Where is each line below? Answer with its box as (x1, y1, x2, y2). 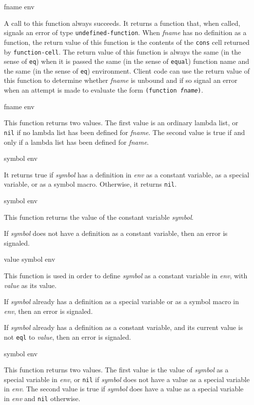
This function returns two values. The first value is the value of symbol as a (4, 365, 229, 375)
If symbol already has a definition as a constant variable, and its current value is (4, 322, 243, 332)
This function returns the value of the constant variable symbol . (4, 212, 194, 222)
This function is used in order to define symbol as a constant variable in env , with (4, 270, 248, 280)
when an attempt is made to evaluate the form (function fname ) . (4, 85, 203, 95)
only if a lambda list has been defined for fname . (4, 136, 149, 147)
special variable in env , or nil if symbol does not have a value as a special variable (4, 374, 250, 384)
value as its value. (4, 280, 57, 290)
